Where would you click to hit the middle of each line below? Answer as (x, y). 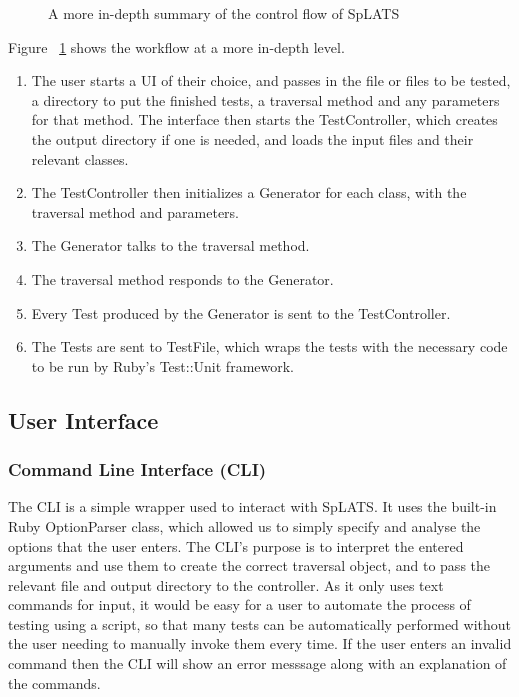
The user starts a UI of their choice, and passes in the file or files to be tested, (271, 80)
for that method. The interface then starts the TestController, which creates (264, 119)
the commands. (54, 682)
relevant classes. (80, 158)
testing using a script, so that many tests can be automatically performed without (260, 623)
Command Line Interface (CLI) (137, 469)
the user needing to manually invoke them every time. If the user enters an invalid (260, 643)
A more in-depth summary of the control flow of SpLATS (224, 13)
